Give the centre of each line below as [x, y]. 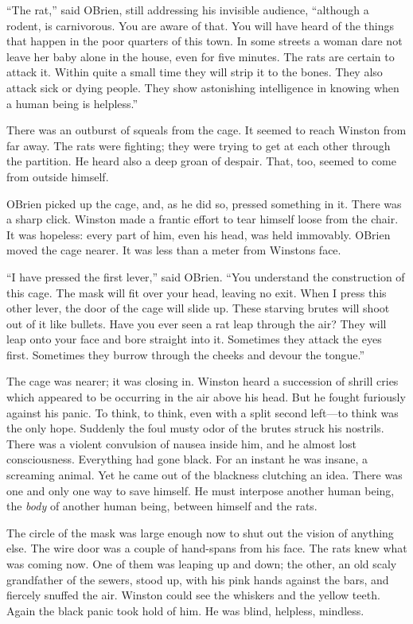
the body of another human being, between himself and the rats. [162, 506]
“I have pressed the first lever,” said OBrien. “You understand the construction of [206, 276]
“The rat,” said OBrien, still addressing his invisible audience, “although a [188, 10]
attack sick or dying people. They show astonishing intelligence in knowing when [203, 87]
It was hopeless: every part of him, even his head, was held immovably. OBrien [199, 234]
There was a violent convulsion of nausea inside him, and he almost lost [181, 443]
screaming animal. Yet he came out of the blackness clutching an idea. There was [205, 475]
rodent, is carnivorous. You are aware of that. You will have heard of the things [200, 25]
